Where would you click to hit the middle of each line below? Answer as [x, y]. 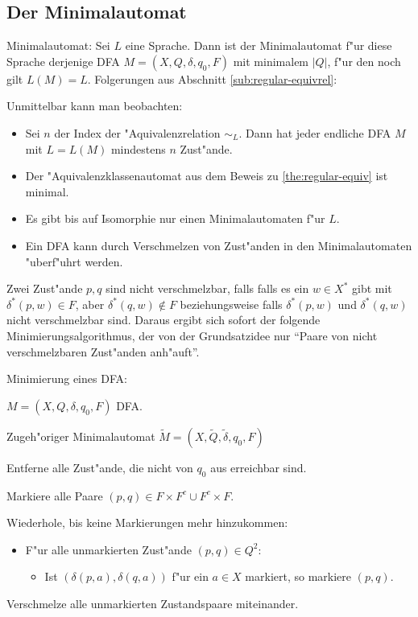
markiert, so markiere [298, 576]
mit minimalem [271, 61]
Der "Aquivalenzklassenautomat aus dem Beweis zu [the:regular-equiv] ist [207, 176]
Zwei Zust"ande [45, 288]
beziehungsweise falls [231, 304]
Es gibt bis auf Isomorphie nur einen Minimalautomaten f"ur [175, 218]
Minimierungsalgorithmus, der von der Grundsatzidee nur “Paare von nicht [192, 335]
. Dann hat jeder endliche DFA [315, 132]
